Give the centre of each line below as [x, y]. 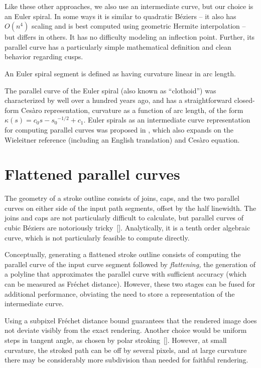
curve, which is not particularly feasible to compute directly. [97, 237]
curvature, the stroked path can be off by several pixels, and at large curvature [126, 350]
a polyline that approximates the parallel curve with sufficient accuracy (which [126, 274]
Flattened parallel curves [92, 174]
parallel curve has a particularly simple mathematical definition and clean [118, 46]
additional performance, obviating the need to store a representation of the [120, 293]
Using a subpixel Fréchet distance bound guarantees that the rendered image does [131, 320]
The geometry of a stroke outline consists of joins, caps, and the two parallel [122, 198]
